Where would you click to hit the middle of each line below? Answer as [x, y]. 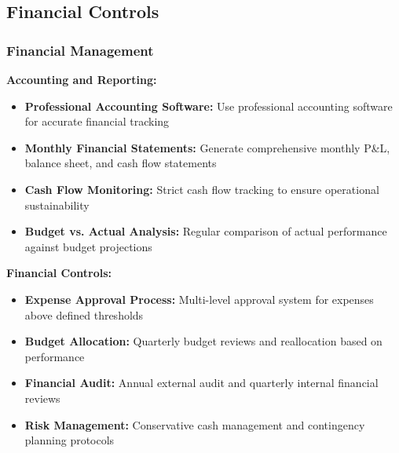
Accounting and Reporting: [82, 79]
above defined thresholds [84, 314]
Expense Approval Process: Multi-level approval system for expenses [199, 299]
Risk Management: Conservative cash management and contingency [195, 424]
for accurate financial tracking [97, 121]
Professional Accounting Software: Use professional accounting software [209, 106]
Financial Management [80, 50]
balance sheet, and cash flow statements [121, 163]
